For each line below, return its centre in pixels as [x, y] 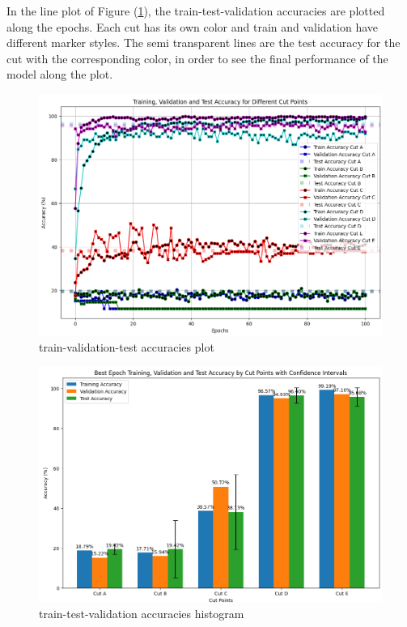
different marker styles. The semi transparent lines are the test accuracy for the [203, 43]
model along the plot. [60, 74]
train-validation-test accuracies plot [127, 346]
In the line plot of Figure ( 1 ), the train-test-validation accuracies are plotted [196, 11]
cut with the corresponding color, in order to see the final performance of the [197, 58]
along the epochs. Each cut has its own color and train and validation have [193, 26]
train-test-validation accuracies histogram [142, 614]
